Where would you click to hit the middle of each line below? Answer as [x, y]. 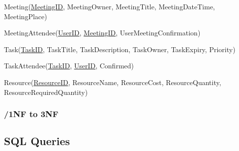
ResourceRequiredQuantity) [46, 92]
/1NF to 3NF [31, 114]
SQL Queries [37, 141]
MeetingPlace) [26, 16]
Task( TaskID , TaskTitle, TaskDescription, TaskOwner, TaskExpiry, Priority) [120, 49]
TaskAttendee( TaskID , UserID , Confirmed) [69, 66]
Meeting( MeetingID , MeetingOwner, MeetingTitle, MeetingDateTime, [110, 6]
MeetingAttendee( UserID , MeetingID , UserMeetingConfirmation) [102, 33]
